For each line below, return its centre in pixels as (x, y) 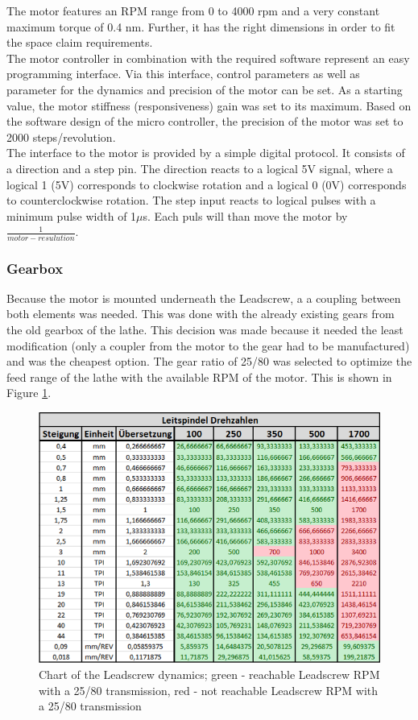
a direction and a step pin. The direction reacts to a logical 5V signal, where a (200, 168)
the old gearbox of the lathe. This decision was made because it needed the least (205, 330)
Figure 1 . (29, 393)
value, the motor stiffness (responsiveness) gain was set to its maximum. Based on (209, 105)
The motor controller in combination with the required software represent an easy (208, 58)
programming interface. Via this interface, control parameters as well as (183, 74)
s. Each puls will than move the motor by (245, 215)
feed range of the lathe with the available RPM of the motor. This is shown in (199, 377)
